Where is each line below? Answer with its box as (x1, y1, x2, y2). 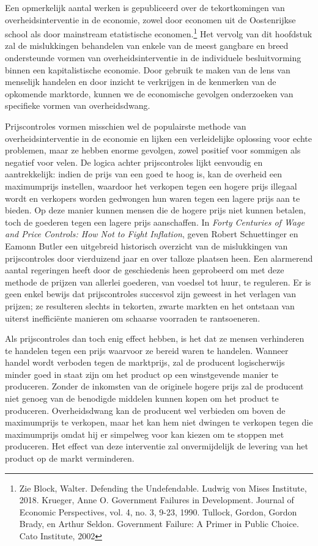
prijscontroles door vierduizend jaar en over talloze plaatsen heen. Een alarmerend (5, 251, 313, 264)
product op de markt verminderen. (5, 452, 135, 465)
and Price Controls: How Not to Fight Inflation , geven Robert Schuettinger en (5, 227, 298, 240)
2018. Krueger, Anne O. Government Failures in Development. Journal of (19, 493, 294, 506)
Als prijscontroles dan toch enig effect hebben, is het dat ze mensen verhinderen (5, 332, 305, 345)
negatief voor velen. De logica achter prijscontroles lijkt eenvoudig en (5, 155, 263, 168)
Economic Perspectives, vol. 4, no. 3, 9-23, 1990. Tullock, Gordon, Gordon (19, 505, 297, 518)
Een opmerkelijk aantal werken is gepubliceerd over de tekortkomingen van (5, 1, 285, 13)
